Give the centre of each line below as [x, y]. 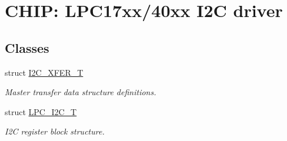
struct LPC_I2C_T [41, 111]
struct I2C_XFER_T [44, 72]
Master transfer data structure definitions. [81, 92]
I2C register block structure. [55, 131]
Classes [27, 47]
